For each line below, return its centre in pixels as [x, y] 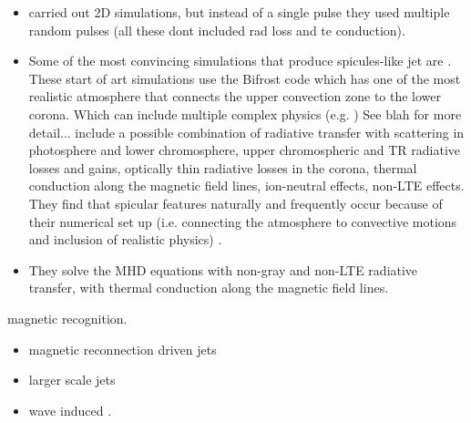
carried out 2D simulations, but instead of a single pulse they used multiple [239, 12]
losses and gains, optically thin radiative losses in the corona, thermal [223, 167]
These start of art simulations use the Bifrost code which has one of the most [245, 78]
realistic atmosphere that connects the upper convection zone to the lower [235, 96]
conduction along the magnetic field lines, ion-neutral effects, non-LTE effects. [246, 186]
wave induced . [70, 410]
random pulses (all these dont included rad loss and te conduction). [217, 30]
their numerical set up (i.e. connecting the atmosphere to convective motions [243, 221]
